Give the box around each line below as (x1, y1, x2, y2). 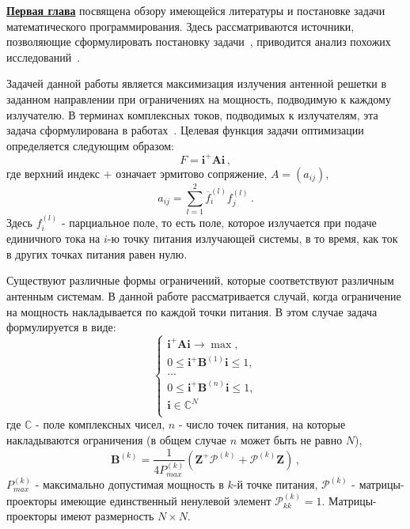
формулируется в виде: (6, 319, 116, 335)
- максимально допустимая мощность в (35, 476, 224, 493)
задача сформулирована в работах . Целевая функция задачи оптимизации (6, 122, 364, 138)
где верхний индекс (6, 164, 100, 181)
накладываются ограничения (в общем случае (6, 431, 227, 448)
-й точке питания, (233, 476, 318, 493)
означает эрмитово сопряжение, (116, 164, 268, 181)
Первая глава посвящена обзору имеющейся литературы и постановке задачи (6, 2, 385, 18)
